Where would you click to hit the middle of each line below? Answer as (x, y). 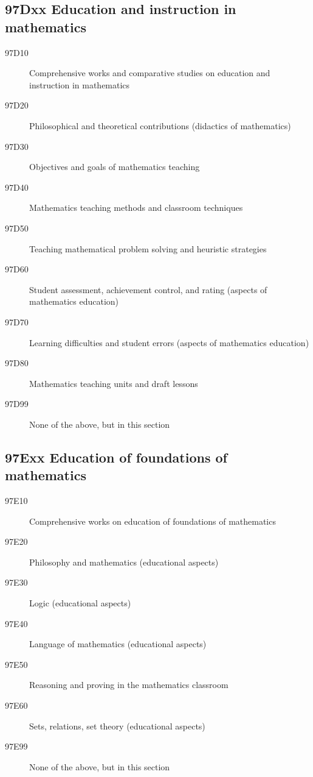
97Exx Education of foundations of (116, 457)
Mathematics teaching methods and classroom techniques (136, 208)
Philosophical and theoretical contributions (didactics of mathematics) (160, 125)
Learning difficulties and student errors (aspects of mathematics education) (169, 342)
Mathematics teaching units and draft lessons (114, 383)
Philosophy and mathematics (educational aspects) (124, 562)
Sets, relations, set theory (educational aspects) (117, 726)
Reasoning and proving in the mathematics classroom (129, 685)
